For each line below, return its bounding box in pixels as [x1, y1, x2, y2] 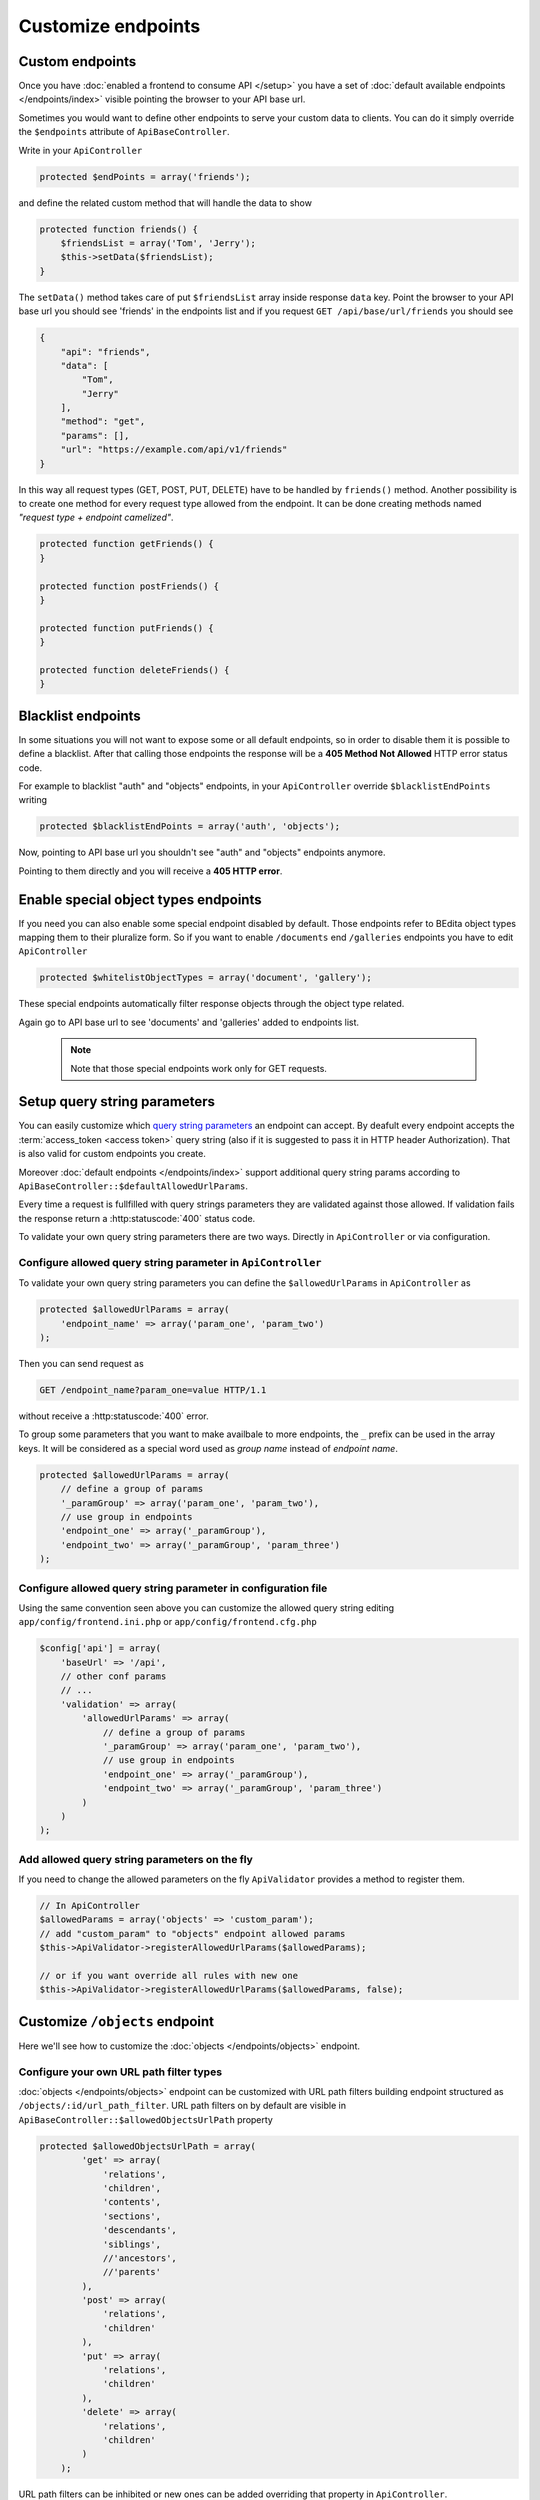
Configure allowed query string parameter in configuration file [18, 1581, 328, 1595]
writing [18, 794, 48, 806]
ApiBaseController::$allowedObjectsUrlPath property [18, 2113, 274, 2125]
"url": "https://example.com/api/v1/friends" [60, 444, 288, 455]
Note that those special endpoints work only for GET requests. [70, 1062, 327, 1074]
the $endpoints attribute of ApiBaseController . [18, 126, 230, 138]
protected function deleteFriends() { [39, 664, 230, 675]
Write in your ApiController [18, 144, 143, 156]
